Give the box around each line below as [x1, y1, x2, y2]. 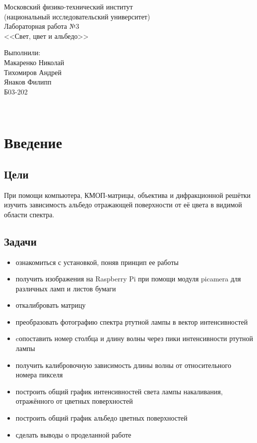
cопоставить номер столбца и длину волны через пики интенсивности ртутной [15, 333, 254, 344]
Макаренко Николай [4, 57, 64, 67]
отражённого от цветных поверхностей [15, 396, 133, 406]
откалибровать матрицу [15, 300, 86, 310]
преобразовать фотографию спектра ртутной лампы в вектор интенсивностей [15, 316, 248, 327]
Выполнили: [4, 47, 41, 58]
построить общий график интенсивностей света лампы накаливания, [15, 386, 223, 396]
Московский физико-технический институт [4, 1, 133, 11]
